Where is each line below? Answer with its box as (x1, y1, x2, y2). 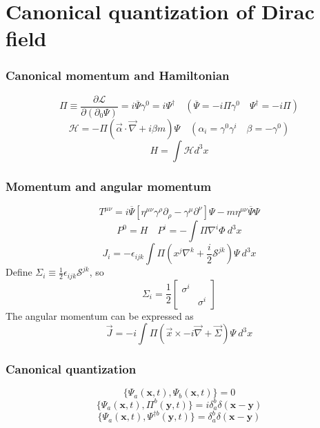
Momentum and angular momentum (6, 177, 212, 194)
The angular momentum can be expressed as (6, 308, 194, 323)
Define (6, 265, 32, 279)
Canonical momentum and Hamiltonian (6, 67, 230, 84)
